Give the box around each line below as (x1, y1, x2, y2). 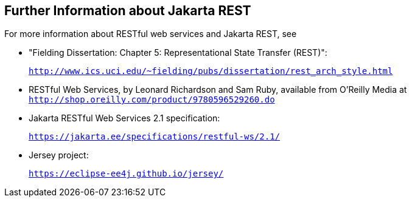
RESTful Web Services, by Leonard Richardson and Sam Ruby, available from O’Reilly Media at (29, 84, 407, 95)
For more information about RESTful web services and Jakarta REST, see (4, 29, 297, 39)
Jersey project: (29, 150, 89, 161)
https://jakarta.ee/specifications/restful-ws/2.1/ (29, 132, 281, 142)
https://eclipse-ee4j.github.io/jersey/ (29, 169, 224, 179)
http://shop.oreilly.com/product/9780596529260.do (29, 95, 275, 105)
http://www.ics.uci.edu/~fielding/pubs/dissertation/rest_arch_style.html (29, 66, 393, 76)
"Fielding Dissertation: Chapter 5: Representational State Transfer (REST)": (29, 47, 327, 58)
